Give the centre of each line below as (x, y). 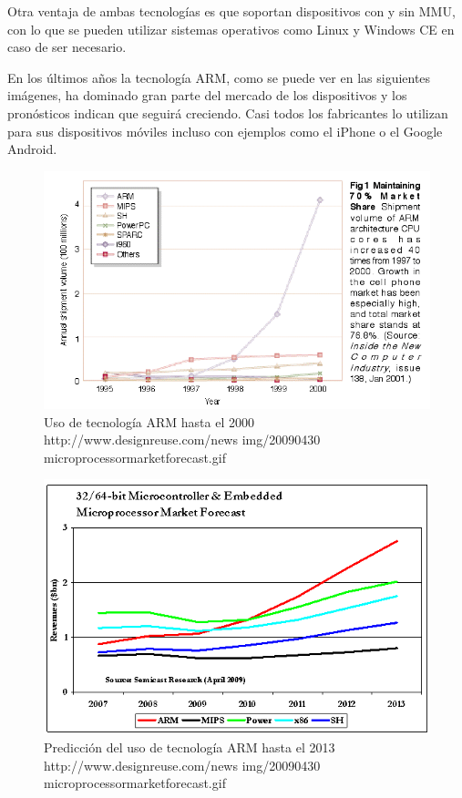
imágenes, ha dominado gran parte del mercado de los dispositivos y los (207, 95)
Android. (32, 149)
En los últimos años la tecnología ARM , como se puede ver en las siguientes (219, 77)
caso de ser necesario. (67, 47)
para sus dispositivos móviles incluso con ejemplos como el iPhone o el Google (225, 131)
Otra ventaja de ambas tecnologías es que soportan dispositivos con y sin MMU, (231, 11)
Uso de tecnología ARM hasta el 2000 (149, 421)
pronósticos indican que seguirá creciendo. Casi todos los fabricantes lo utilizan (228, 113)
